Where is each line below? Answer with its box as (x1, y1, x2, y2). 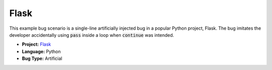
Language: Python (22, 48, 61, 54)
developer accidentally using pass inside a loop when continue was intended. (9, 32, 174, 38)
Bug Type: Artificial (22, 55, 62, 61)
